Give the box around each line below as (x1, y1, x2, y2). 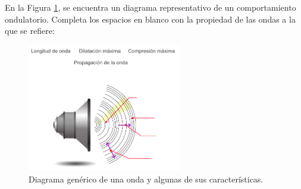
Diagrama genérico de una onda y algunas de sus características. (29, 172, 264, 185)
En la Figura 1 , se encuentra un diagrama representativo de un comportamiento (5, 1, 296, 13)
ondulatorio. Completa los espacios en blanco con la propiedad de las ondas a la (5, 12, 296, 25)
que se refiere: (5, 24, 55, 37)
